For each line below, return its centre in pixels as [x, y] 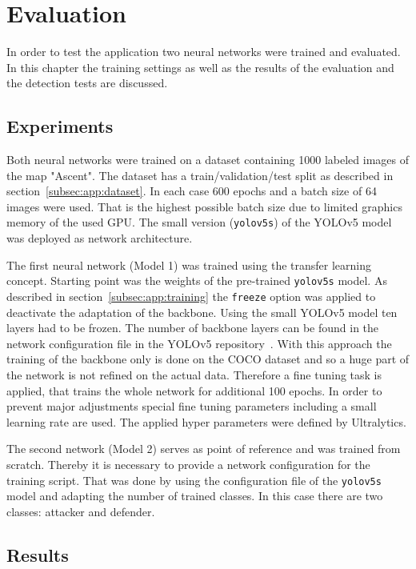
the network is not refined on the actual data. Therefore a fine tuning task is [194, 375]
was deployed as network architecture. [100, 238]
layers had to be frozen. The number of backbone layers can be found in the [193, 328]
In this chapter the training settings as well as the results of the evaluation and [200, 67]
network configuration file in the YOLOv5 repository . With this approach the [199, 343]
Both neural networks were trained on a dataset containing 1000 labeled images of [208, 160]
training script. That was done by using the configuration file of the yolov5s [194, 480]
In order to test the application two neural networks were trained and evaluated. [204, 52]
